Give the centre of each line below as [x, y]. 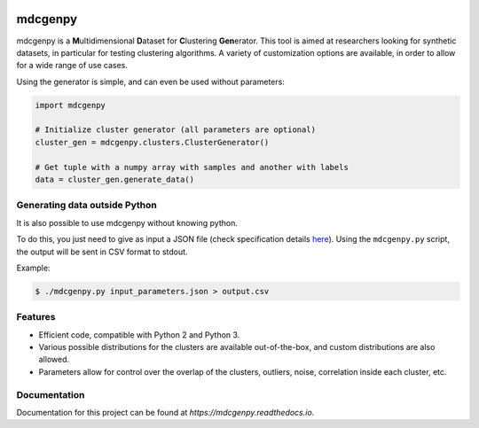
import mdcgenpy [71, 105]
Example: [33, 268]
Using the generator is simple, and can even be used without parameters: [151, 82]
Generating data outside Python [86, 206]
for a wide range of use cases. [72, 66]
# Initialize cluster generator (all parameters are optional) [176, 130]
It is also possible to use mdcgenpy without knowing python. [127, 222]
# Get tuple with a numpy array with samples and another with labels [192, 167]
